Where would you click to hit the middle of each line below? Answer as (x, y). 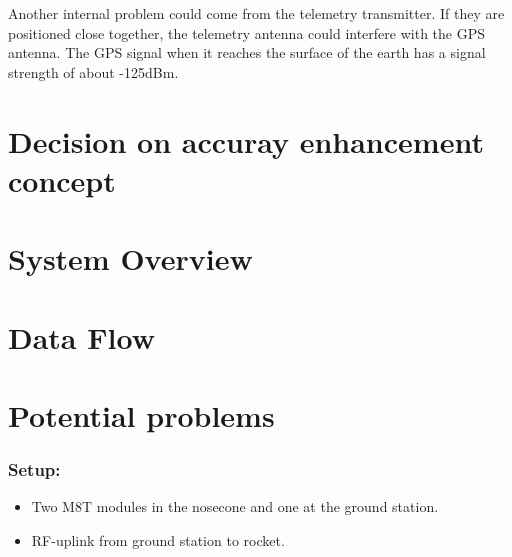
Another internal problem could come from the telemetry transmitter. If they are (256, 13)
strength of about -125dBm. (93, 71)
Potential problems (141, 414)
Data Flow (81, 336)
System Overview (130, 258)
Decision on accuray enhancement (246, 140)
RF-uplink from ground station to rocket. (158, 539)
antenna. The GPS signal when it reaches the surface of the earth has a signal (247, 52)
